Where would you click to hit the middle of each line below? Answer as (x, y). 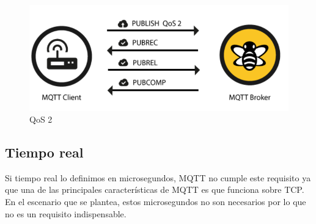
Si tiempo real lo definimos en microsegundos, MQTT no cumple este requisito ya (158, 177)
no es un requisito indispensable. (66, 213)
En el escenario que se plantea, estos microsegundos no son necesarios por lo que (156, 202)
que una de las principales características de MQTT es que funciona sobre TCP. (155, 190)
